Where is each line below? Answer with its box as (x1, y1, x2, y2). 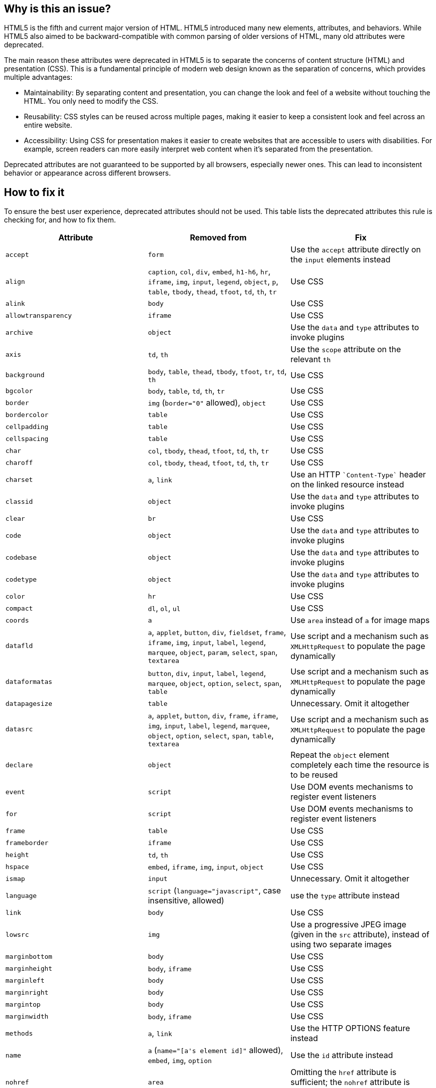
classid (5, 497, 33, 505)
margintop (5, 1000, 41, 1008)
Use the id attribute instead (290, 1050, 393, 1061)
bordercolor (5, 411, 49, 419)
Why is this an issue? (4, 2, 111, 15)
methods (5, 1029, 33, 1037)
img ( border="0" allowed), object (147, 398, 266, 408)
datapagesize (5, 699, 52, 707)
